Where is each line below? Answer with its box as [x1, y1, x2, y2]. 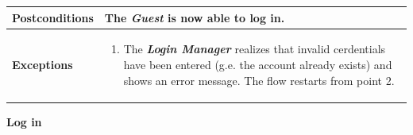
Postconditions [12, 9, 94, 25]
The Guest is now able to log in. [104, 9, 285, 25]
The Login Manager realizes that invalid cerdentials [123, 40, 386, 57]
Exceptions [12, 56, 73, 72]
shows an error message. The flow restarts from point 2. [123, 71, 395, 88]
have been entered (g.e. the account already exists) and [123, 56, 392, 72]
